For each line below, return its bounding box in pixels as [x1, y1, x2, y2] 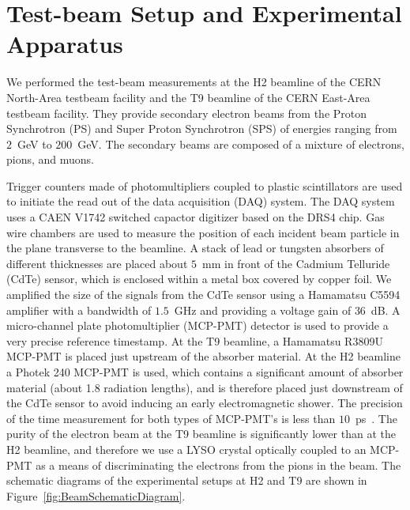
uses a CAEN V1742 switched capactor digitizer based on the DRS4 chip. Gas [6, 209, 385, 225]
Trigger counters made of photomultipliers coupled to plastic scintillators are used [6, 177, 403, 194]
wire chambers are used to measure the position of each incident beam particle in [6, 224, 400, 240]
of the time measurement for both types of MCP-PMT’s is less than [6, 410, 336, 426]
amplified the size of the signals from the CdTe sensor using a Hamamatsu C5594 [6, 286, 401, 303]
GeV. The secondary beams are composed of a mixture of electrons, [77, 135, 404, 152]
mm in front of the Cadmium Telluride [202, 255, 390, 271]
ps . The [355, 410, 397, 426]
